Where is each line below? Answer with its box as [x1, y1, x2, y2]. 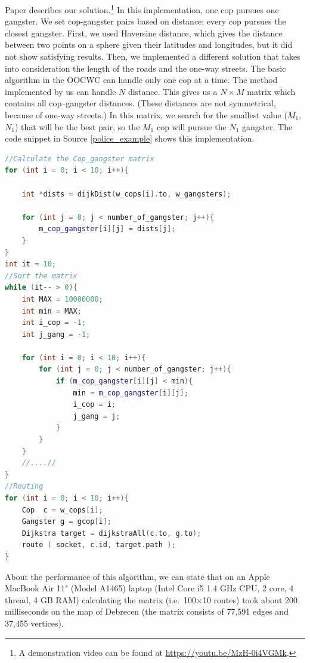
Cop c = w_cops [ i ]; [21, 505, 103, 514]
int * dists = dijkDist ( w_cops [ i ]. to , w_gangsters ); [21, 189, 231, 198]
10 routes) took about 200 [202, 593, 298, 606]
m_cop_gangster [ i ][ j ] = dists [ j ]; [39, 225, 176, 234]
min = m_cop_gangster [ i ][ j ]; [73, 388, 188, 397]
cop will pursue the [156, 120, 227, 133]
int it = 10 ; [5, 260, 56, 269]
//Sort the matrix [5, 271, 77, 280]
